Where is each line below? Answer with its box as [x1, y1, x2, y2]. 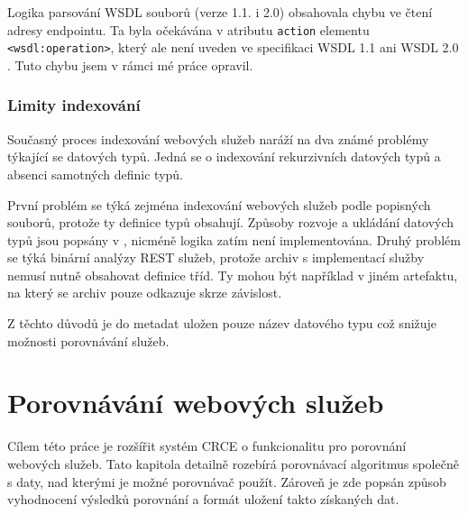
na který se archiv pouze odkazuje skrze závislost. [7, 283, 282, 302]
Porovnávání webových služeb [7, 384, 384, 421]
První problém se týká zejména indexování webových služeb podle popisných [7, 195, 431, 214]
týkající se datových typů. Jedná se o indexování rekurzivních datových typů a [7, 147, 441, 166]
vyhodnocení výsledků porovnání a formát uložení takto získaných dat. [7, 490, 399, 509]
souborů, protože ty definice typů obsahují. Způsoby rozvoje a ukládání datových [7, 213, 454, 232]
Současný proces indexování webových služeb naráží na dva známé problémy [7, 129, 429, 148]
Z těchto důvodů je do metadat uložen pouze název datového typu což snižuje [7, 314, 437, 333]
